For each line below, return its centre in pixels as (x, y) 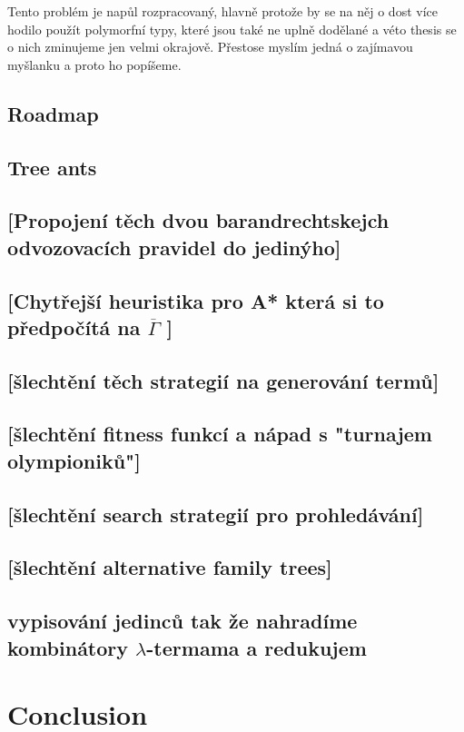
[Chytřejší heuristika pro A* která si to (196, 300)
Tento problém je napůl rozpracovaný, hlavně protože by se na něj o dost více (222, 11)
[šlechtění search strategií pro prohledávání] (216, 514)
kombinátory (68, 647)
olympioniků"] (74, 460)
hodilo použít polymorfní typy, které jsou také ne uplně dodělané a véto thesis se (232, 29)
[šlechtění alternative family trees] (170, 567)
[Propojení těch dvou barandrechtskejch (198, 220)
